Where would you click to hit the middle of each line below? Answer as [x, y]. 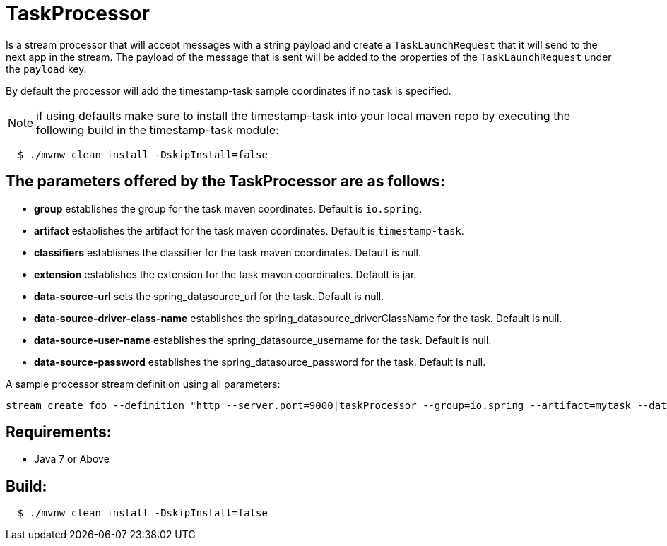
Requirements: [59, 432]
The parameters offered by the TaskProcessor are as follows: [225, 182]
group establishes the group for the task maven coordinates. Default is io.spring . [228, 208]
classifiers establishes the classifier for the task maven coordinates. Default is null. [228, 252]
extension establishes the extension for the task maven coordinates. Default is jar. [225, 274]
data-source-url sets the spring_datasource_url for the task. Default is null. [209, 296]
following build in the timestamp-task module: [158, 130]
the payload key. [46, 69]
